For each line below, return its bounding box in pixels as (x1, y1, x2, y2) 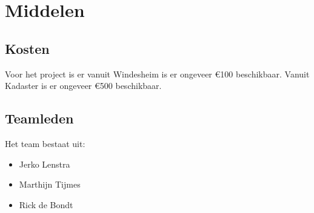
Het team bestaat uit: (5, 137, 85, 149)
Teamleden (5, 109, 74, 128)
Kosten (5, 39, 50, 57)
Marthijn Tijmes (19, 178, 81, 191)
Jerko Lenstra (19, 157, 70, 170)
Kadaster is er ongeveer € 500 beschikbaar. (5, 79, 162, 92)
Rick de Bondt (19, 198, 73, 211)
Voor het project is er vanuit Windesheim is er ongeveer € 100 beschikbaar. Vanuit (5, 67, 310, 80)
